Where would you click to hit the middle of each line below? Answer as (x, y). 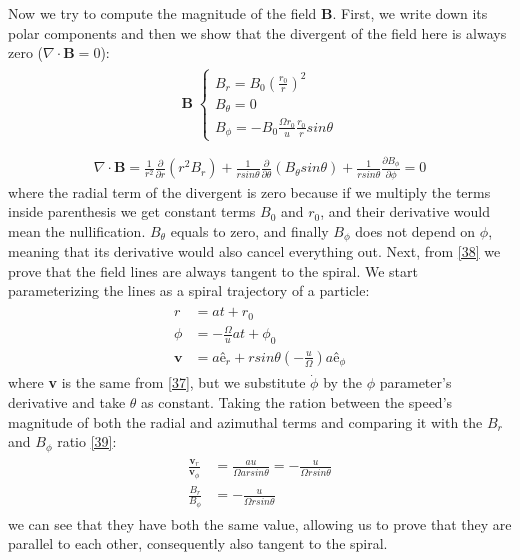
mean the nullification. (77, 230)
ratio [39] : (87, 441)
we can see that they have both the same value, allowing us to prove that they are (260, 523)
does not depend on (415, 230)
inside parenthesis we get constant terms (132, 211)
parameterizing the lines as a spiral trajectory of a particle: (189, 290)
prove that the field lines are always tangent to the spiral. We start (213, 270)
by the (343, 382)
